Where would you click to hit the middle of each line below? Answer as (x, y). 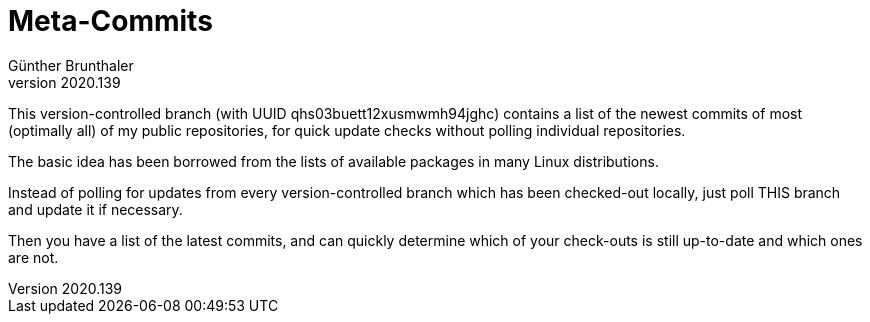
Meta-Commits (110, 21)
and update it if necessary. (95, 209)
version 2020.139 (64, 82)
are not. (33, 257)
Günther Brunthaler (71, 65)
